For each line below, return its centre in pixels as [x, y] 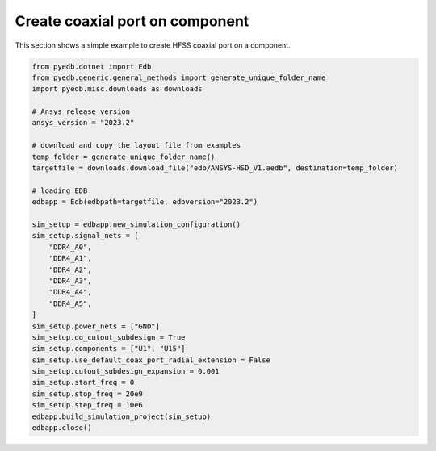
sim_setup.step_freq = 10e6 [87, 405]
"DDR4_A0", [70, 247]
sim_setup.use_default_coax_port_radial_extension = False [151, 360]
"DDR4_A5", [70, 303]
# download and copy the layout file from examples [136, 146]
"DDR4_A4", [70, 292]
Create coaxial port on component [132, 21]
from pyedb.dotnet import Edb [92, 66]
